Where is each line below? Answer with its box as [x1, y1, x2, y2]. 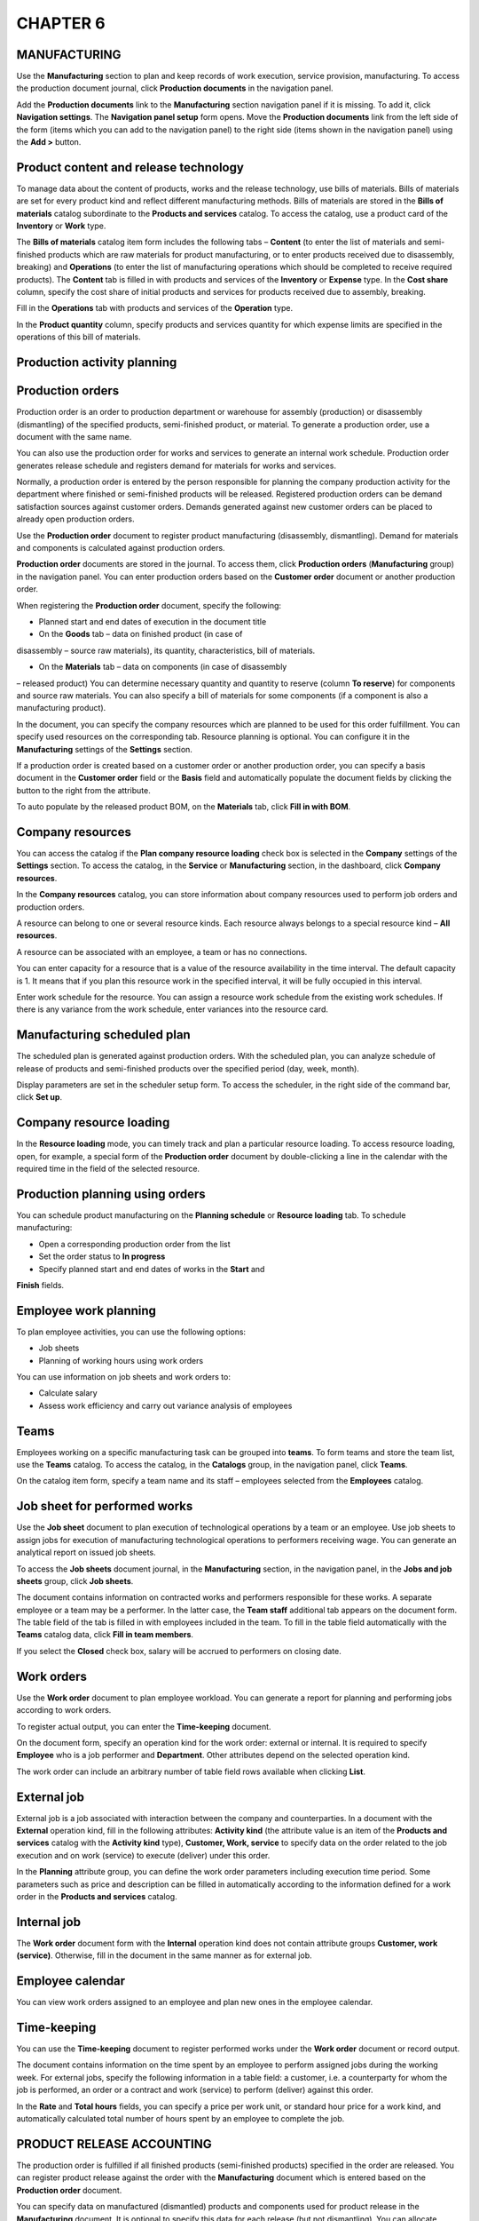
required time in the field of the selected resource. [16, 1164, 200, 1174]
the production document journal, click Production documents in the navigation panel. [16, 83, 334, 93]
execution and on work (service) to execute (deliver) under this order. [16, 1850, 271, 1860]
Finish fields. [16, 1279, 65, 1290]
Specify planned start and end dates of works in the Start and [38, 1263, 265, 1274]
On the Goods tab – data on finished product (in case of [38, 629, 243, 640]
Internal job [16, 1915, 82, 1930]
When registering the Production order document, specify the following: [16, 600, 282, 610]
